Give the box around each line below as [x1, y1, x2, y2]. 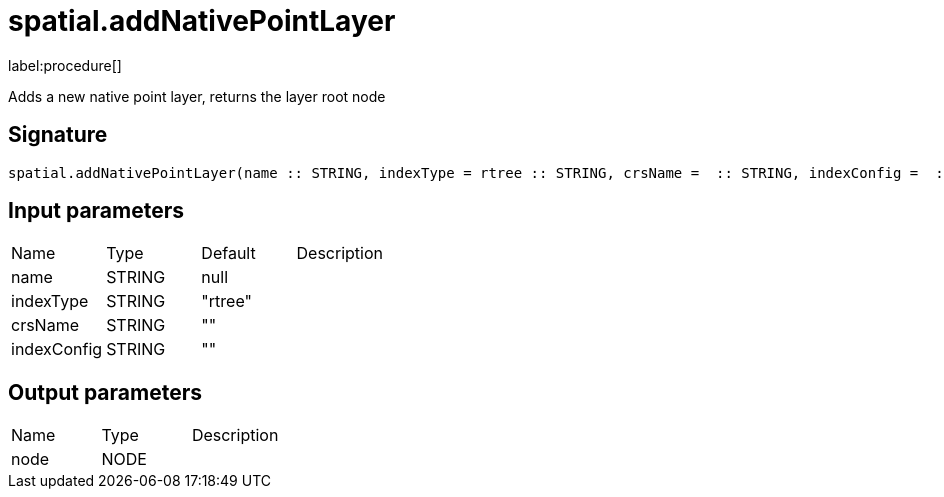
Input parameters [8, 198, 185, 224]
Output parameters [8, 379, 202, 405]
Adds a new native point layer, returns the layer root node [8, 87, 386, 105]
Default [201, 243, 256, 264]
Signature [8, 122, 108, 148]
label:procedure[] [8, 56, 122, 74]
